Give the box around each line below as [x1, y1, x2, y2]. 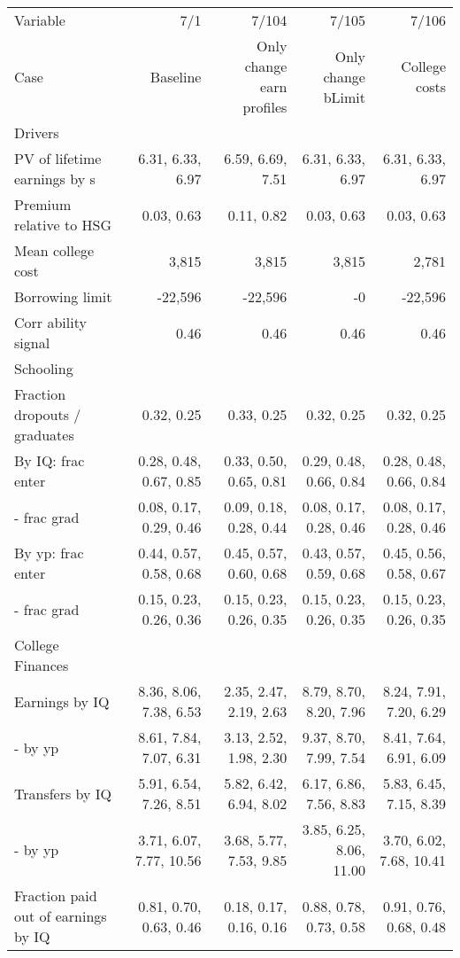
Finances [14, 655, 69, 675]
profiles [242, 97, 287, 117]
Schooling [14, 358, 73, 378]
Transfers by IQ [14, 783, 112, 804]
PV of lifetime [14, 148, 102, 168]
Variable [14, 10, 65, 30]
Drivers [14, 122, 59, 143]
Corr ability [14, 312, 87, 332]
